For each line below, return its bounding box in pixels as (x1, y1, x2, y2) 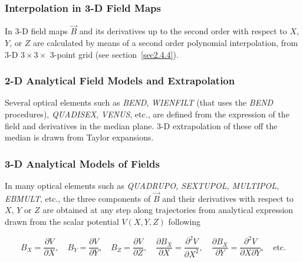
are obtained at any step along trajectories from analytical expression (42, 204, 294, 216)
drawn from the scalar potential (5, 215, 119, 228)
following (168, 215, 201, 228)
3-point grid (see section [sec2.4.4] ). (50, 48, 179, 60)
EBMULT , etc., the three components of (5, 192, 151, 204)
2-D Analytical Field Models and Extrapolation (5, 73, 235, 88)
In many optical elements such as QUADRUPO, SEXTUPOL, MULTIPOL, (5, 179, 279, 192)
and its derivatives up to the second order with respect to (79, 25, 287, 37)
